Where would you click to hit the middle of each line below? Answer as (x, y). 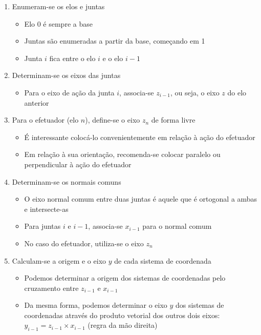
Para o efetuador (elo (45, 120)
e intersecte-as (46, 209)
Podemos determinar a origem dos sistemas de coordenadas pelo (125, 278)
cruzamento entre (51, 288)
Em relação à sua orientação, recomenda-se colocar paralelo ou (122, 154)
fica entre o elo (72, 58)
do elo (237, 92)
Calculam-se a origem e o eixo (59, 260)
